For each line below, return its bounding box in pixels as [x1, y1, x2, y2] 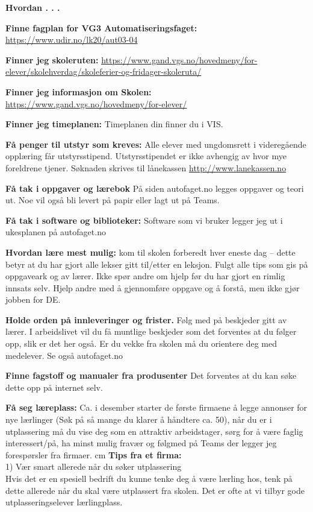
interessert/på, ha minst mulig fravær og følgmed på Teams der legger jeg [5, 437, 277, 449]
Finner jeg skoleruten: [5, 53, 99, 66]
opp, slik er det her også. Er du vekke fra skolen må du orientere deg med [5, 337, 277, 350]
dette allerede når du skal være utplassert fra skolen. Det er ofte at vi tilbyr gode [5, 484, 305, 496]
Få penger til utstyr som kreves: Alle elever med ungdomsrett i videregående [5, 137, 306, 150]
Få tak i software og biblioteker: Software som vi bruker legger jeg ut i [5, 213, 283, 226]
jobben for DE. [5, 293, 61, 306]
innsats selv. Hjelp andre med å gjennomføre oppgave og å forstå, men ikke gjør [5, 281, 300, 294]
